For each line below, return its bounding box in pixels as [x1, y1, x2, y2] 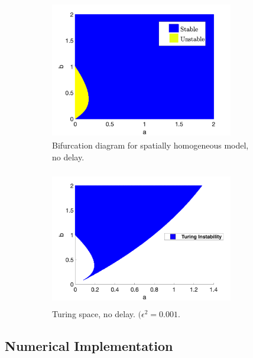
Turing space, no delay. [52, 307, 135, 320]
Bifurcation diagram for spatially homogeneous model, [52, 139, 249, 151]
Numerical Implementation [5, 336, 173, 354]
